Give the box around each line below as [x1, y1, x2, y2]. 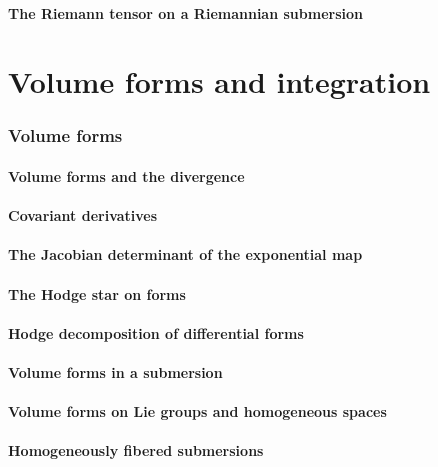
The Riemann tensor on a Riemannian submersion [8, 2, 363, 23]
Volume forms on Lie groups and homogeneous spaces [8, 401, 387, 422]
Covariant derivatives [8, 205, 158, 226]
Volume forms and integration [8, 61, 431, 102]
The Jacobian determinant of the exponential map [8, 244, 363, 265]
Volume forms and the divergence [8, 166, 245, 186]
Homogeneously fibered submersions [8, 440, 264, 461]
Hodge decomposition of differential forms [8, 322, 304, 343]
